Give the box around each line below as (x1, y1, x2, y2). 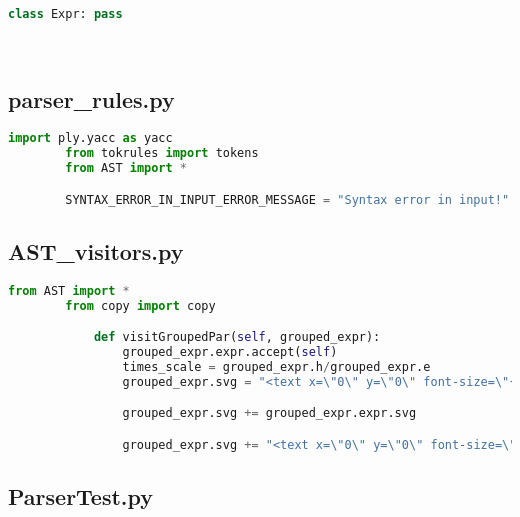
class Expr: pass (8, 7, 123, 21)
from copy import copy (65, 298, 216, 313)
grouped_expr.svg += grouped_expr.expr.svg (122, 406, 417, 421)
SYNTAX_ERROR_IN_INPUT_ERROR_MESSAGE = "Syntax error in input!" (65, 192, 510, 207)
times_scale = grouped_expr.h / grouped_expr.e (122, 359, 431, 374)
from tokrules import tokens (65, 146, 259, 161)
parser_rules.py (8, 83, 175, 114)
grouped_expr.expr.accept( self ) (122, 345, 338, 360)
